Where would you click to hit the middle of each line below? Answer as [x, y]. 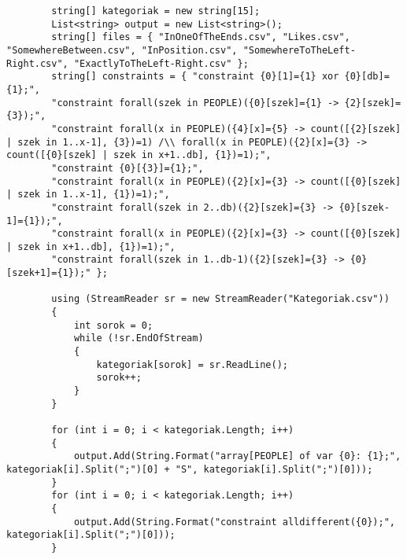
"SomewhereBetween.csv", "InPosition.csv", [122, 50]
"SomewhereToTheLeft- [299, 50]
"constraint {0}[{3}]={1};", [128, 168]
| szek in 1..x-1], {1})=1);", [88, 195]
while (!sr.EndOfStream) [139, 338]
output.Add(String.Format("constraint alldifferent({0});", [234, 522]
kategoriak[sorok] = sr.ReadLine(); [192, 364]
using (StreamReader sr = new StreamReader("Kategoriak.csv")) [220, 299]
